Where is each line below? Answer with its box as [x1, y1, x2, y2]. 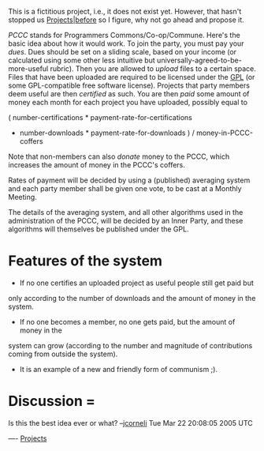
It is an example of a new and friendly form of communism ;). [19, 364, 218, 374]
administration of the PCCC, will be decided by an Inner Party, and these [8, 216, 244, 225]
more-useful [8, 64, 49, 73]
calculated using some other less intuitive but [8, 55, 155, 65]
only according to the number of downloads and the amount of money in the [8, 293, 256, 303]
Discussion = [8, 393, 96, 410]
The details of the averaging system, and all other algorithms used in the [8, 208, 244, 216]
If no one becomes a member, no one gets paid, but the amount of [19, 317, 236, 326]
